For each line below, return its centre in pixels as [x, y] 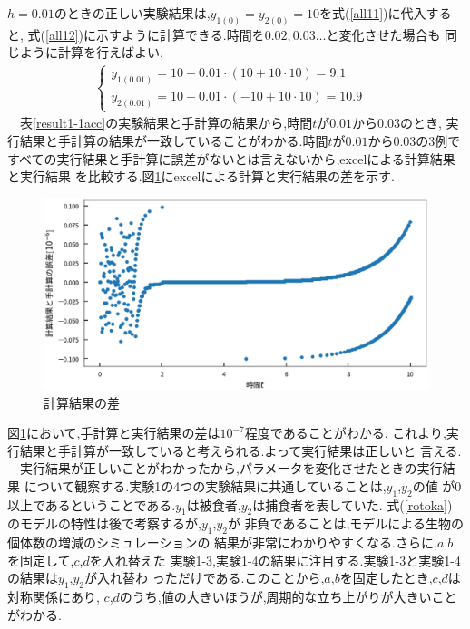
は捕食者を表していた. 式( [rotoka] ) [352, 504]
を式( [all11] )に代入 [373, 13]
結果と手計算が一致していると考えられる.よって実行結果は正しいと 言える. [240, 450]
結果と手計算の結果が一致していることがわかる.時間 [174, 140]
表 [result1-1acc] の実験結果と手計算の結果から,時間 [166, 123]
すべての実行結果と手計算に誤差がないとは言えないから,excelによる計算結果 [231, 158]
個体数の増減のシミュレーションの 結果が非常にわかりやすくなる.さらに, [222, 542]
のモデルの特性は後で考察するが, [104, 523]
